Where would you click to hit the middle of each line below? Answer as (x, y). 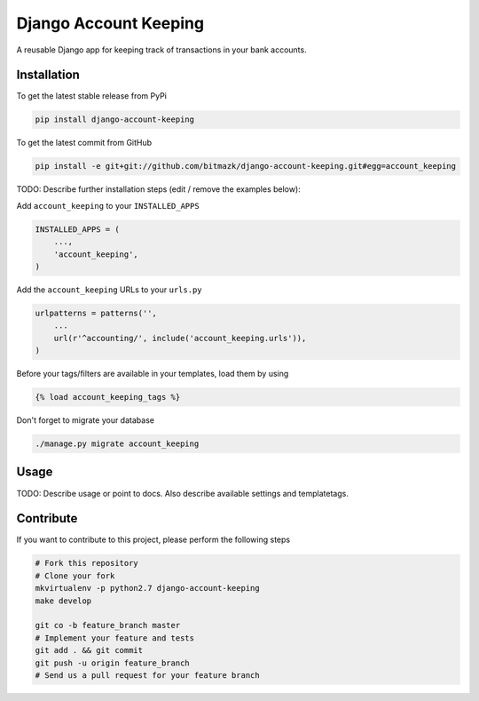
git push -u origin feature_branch (112, 663)
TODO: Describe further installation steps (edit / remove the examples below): (158, 189)
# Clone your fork (75, 576)
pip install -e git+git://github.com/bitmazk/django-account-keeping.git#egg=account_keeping (246, 166)
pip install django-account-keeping (115, 119)
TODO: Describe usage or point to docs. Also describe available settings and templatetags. (183, 493)
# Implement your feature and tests (115, 638)
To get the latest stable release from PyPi (92, 96)
